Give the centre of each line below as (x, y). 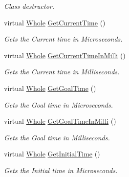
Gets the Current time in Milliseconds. (62, 72)
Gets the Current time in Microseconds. (63, 39)
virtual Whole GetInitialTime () (52, 154)
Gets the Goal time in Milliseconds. (57, 137)
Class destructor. (29, 6)
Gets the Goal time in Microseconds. (58, 104)
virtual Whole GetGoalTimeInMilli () (60, 121)
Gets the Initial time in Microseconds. (61, 170)
